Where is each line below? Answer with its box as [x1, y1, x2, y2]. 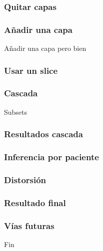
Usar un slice [4, 64, 58, 76]
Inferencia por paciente [4, 151, 99, 163]
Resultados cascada [4, 128, 83, 140]
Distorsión [4, 173, 46, 186]
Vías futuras [4, 219, 54, 232]
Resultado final [4, 196, 66, 209]
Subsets [4, 106, 27, 117]
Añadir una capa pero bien [4, 43, 86, 53]
